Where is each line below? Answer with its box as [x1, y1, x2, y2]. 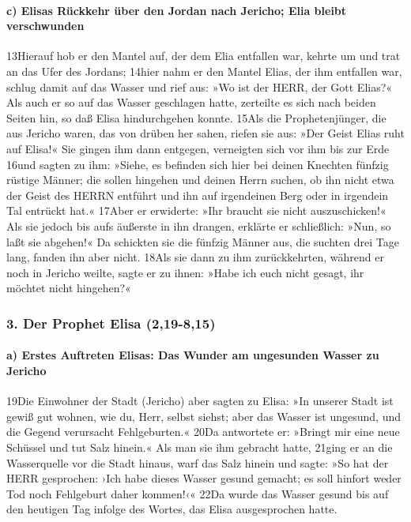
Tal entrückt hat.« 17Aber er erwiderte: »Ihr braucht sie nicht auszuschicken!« [6, 202, 386, 219]
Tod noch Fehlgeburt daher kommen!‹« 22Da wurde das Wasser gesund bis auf [6, 485, 389, 501]
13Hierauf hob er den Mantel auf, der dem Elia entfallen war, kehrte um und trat [6, 47, 401, 64]
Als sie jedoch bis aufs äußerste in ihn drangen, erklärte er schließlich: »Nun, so [6, 217, 391, 234]
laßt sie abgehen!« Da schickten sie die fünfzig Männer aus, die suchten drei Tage [6, 233, 399, 250]
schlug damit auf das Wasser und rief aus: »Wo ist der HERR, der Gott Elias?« [6, 78, 393, 95]
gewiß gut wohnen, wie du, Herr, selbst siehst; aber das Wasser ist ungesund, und [6, 407, 402, 424]
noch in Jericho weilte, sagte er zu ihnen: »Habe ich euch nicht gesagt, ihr [6, 264, 364, 280]
